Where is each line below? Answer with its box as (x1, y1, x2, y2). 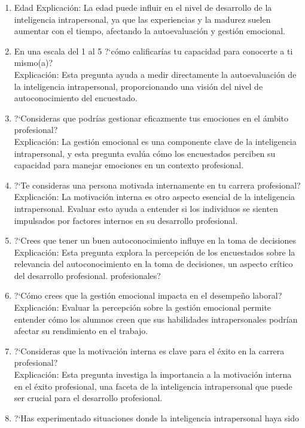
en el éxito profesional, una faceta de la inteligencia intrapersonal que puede (14, 380, 292, 392)
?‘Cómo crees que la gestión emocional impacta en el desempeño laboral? (14, 289, 282, 302)
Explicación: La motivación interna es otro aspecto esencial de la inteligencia (14, 190, 295, 203)
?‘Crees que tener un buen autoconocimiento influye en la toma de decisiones (14, 234, 297, 247)
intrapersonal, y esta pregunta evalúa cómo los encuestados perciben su (14, 147, 276, 159)
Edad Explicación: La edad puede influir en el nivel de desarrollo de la (14, 1, 272, 13)
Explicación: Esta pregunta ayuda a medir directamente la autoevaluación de (14, 68, 297, 80)
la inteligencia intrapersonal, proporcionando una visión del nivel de (14, 80, 263, 92)
